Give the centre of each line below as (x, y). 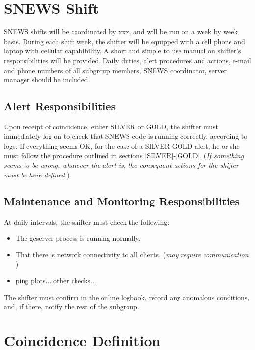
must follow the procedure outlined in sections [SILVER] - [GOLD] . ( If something (124, 155)
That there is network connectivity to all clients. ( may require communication (132, 254)
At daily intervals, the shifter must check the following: (87, 221)
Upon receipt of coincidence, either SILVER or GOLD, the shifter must (111, 126)
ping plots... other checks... (56, 281)
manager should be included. (47, 80)
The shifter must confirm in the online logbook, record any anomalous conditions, (127, 297)
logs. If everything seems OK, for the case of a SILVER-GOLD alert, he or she (122, 146)
